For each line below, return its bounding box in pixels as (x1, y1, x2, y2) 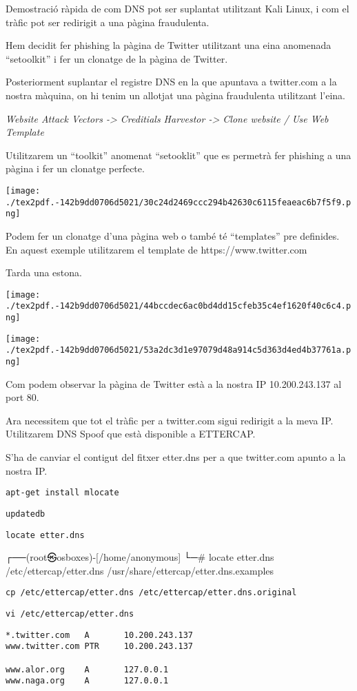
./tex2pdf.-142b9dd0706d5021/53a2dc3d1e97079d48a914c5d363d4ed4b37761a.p (6, 345, 351, 355)
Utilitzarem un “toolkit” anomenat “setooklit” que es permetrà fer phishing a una (6, 147, 351, 162)
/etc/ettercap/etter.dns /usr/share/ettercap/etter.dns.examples (6, 563, 274, 577)
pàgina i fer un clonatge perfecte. (6, 161, 145, 176)
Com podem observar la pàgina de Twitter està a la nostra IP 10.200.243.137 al (6, 376, 342, 391)
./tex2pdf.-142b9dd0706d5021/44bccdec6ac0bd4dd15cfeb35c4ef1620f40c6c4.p (6, 301, 351, 311)
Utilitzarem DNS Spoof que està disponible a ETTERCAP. (6, 426, 256, 441)
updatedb (6, 508, 45, 519)
